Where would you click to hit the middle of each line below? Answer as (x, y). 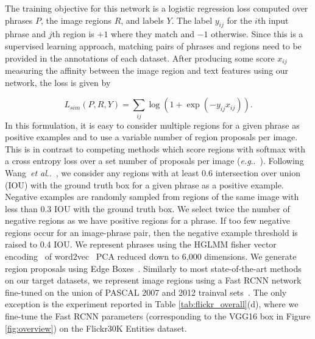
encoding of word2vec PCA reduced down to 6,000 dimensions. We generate (151, 256)
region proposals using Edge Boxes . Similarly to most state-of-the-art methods (153, 268)
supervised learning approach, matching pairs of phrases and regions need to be (153, 45)
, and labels (142, 20)
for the (239, 20)
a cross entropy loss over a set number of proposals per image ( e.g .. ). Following (154, 161)
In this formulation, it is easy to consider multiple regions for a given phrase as (152, 125)
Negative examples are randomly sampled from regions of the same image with (152, 197)
